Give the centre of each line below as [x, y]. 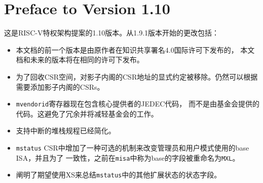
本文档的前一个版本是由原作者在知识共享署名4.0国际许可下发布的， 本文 [135, 49]
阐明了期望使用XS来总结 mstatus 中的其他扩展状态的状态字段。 [119, 175]
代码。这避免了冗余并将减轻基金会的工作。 [87, 113]
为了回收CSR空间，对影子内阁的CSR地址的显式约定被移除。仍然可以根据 [137, 76]
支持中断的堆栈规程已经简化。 [66, 131]
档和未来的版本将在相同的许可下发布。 [80, 60]
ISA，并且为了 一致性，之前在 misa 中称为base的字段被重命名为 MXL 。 [128, 157]
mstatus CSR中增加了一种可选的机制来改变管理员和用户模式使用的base [133, 147]
